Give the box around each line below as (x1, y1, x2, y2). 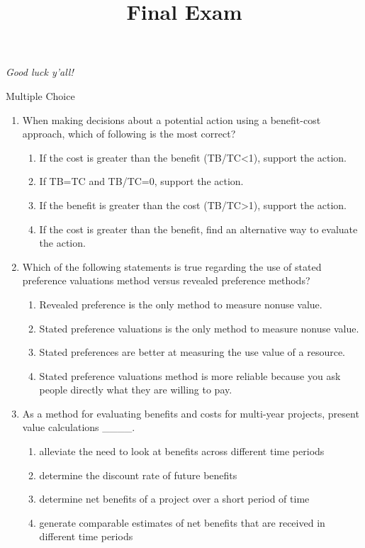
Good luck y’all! (6, 65, 74, 79)
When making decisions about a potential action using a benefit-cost (22, 112, 321, 127)
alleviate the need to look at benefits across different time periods (39, 444, 325, 459)
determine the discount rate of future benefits (39, 467, 237, 482)
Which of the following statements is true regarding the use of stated (22, 259, 322, 274)
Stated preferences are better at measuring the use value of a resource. (39, 345, 346, 359)
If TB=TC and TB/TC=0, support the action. (39, 174, 244, 189)
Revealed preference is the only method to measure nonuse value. (39, 296, 322, 311)
